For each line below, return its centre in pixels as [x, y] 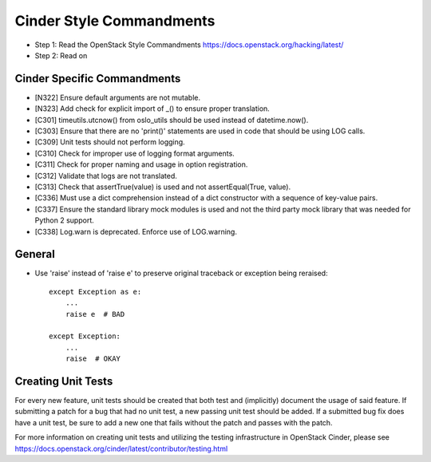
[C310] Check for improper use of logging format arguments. [134, 153]
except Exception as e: [95, 292]
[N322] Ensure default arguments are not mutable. [118, 97]
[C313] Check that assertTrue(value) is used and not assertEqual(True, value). [163, 187]
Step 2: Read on [61, 55]
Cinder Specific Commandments [98, 79]
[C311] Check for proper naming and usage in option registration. [141, 164]
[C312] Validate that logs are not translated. [106, 176]
